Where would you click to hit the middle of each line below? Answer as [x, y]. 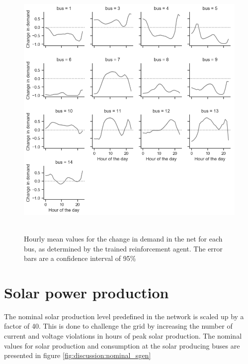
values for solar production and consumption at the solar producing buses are [122, 345]
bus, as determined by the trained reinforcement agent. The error [123, 248]
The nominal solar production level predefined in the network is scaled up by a [124, 316]
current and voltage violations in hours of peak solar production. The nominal [123, 336]
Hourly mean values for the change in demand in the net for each [123, 238]
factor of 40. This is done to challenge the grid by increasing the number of [118, 326]
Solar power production [86, 292]
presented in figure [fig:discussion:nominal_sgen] [78, 355]
